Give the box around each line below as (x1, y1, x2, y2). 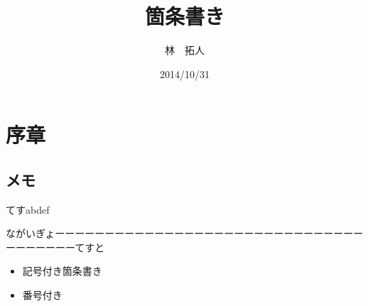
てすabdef (6, 202, 50, 217)
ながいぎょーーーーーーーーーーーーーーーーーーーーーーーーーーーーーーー (6, 226, 364, 241)
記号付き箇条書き (22, 263, 102, 278)
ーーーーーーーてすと (6, 239, 105, 254)
